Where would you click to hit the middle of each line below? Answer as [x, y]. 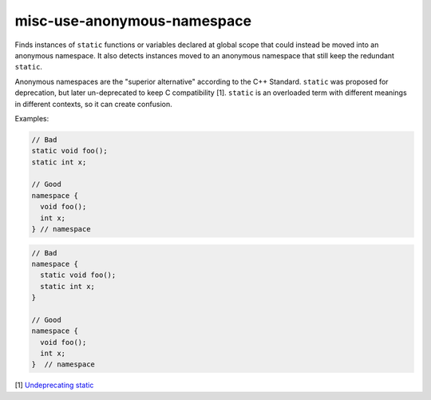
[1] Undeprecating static [54, 385]
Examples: [32, 118]
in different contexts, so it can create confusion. [93, 104]
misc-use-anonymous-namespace [133, 21]
